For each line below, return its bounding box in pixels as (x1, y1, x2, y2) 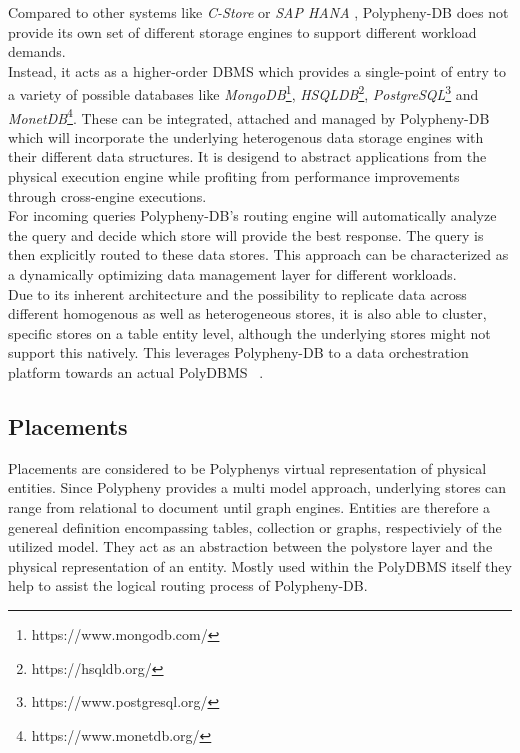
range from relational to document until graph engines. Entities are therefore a (8, 496, 491, 517)
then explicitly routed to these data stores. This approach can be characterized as (8, 244, 509, 265)
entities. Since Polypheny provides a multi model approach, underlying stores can (8, 477, 507, 498)
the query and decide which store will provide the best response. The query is (8, 224, 484, 245)
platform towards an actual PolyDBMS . (8, 362, 264, 382)
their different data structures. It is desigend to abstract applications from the (8, 146, 487, 167)
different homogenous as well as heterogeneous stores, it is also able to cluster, (8, 303, 487, 324)
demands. (8, 41, 66, 62)
